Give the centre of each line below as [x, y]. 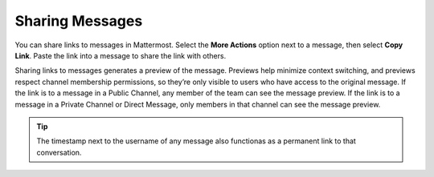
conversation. [59, 152]
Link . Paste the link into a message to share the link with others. [121, 55]
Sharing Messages [79, 21]
